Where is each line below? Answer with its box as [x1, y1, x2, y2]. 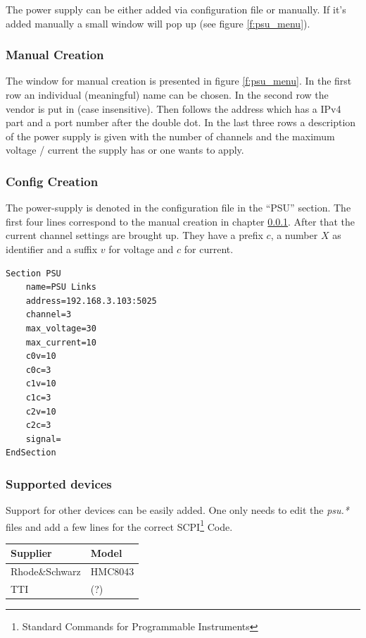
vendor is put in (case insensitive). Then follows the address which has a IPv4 [6, 101, 341, 116]
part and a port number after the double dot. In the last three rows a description [6, 115, 356, 130]
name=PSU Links [25, 282, 96, 293]
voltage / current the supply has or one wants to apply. [6, 142, 244, 157]
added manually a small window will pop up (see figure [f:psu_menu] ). [6, 16, 310, 30]
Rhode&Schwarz [11, 564, 81, 579]
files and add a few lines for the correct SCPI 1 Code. [6, 517, 233, 534]
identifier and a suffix [6, 241, 98, 256]
